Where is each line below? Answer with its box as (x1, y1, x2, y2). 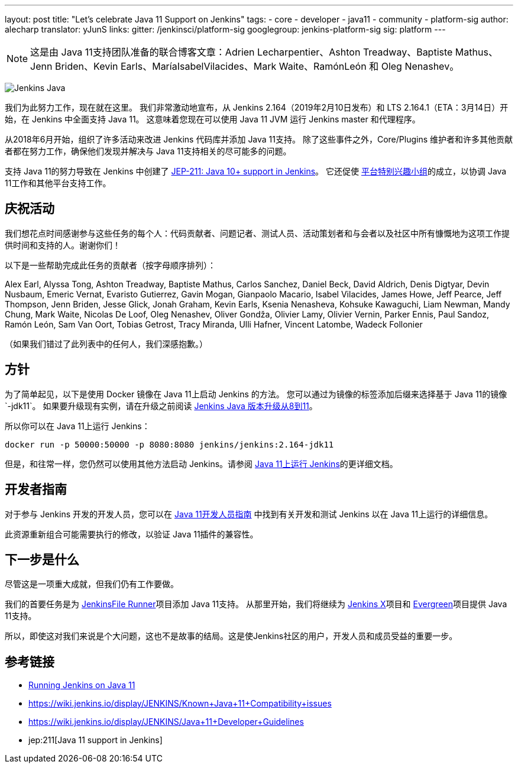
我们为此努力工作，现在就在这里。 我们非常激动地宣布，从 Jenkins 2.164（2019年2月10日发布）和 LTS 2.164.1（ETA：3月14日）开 (5, 102, 509, 112)
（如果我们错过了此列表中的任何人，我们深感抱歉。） (5, 338, 208, 349)
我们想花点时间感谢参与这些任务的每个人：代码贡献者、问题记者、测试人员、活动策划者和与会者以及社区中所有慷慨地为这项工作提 (5, 228, 510, 238)
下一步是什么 (5, 552, 79, 567)
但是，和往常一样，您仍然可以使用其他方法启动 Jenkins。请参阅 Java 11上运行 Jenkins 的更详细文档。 (5, 458, 398, 469)
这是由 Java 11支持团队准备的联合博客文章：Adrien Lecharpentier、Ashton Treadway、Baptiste (30, 46, 453, 58)
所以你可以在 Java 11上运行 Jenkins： (5, 420, 150, 431)
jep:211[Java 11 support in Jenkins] (28, 735, 163, 746)
